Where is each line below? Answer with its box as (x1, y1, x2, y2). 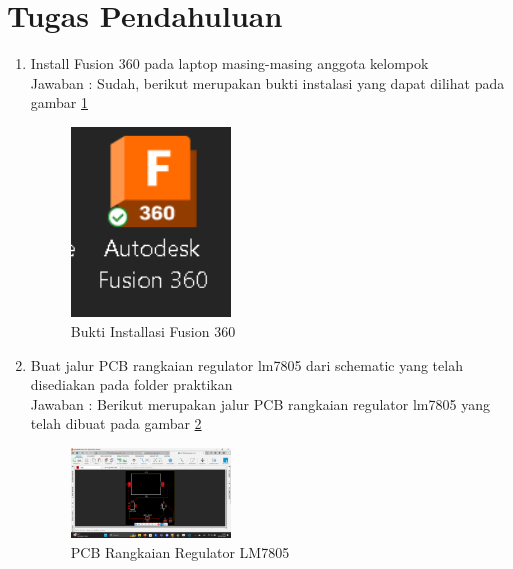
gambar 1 (30, 92, 89, 113)
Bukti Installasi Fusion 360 (70, 321, 236, 342)
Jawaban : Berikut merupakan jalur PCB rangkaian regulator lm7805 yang (30, 393, 490, 414)
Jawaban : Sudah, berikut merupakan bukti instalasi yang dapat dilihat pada (30, 72, 505, 93)
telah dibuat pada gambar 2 (30, 413, 202, 434)
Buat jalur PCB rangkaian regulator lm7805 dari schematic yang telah (30, 354, 463, 375)
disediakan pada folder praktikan (30, 374, 233, 395)
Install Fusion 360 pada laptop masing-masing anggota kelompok (30, 53, 429, 74)
